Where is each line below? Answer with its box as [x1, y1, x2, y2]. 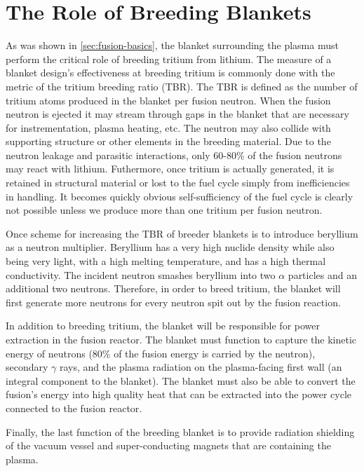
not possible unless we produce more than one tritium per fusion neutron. [6, 203, 323, 217]
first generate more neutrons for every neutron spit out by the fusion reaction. [6, 294, 341, 309]
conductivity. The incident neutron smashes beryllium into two [6, 267, 276, 282]
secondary [6, 360, 48, 374]
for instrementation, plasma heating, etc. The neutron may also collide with [6, 120, 331, 135]
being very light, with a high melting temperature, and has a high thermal [6, 254, 326, 268]
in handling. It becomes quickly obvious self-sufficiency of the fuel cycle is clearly [6, 189, 353, 203]
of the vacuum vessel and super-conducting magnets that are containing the [6, 438, 331, 453]
